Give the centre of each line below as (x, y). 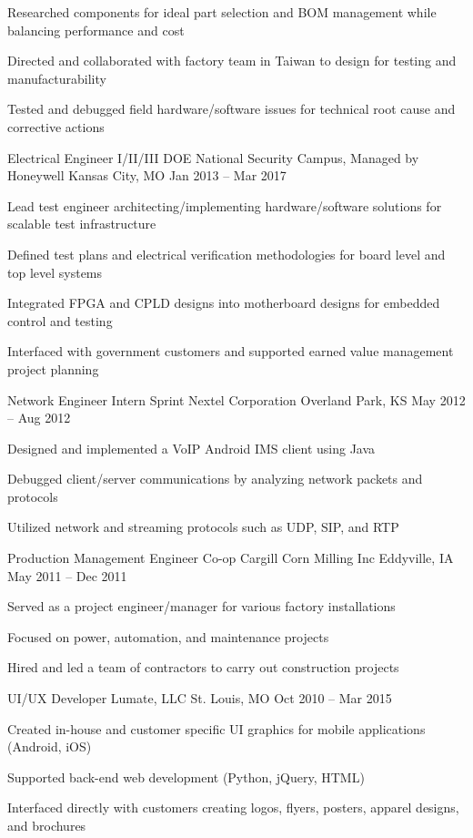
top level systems (55, 272)
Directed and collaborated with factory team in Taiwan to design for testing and (232, 61)
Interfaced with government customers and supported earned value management (231, 351)
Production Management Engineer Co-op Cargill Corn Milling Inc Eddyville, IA (231, 558)
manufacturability (57, 78)
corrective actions (56, 126)
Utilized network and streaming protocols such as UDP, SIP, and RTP (203, 527)
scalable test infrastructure (82, 224)
